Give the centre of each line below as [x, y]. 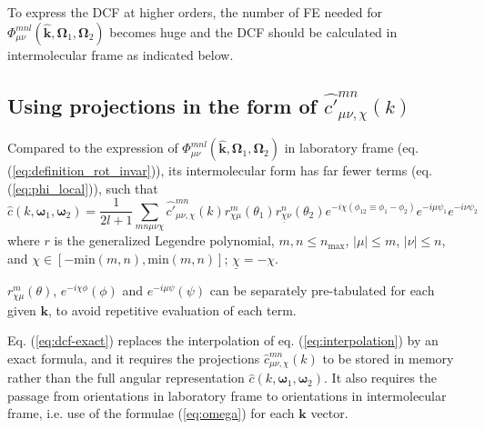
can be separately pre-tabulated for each [322, 290]
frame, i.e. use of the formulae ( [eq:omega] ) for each [151, 413]
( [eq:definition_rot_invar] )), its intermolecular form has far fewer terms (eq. [220, 170]
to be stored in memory [388, 358]
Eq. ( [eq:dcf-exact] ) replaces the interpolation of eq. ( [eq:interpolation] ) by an [223, 340]
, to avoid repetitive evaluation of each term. [172, 309]
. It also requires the [380, 378]
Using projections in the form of [162, 105]
